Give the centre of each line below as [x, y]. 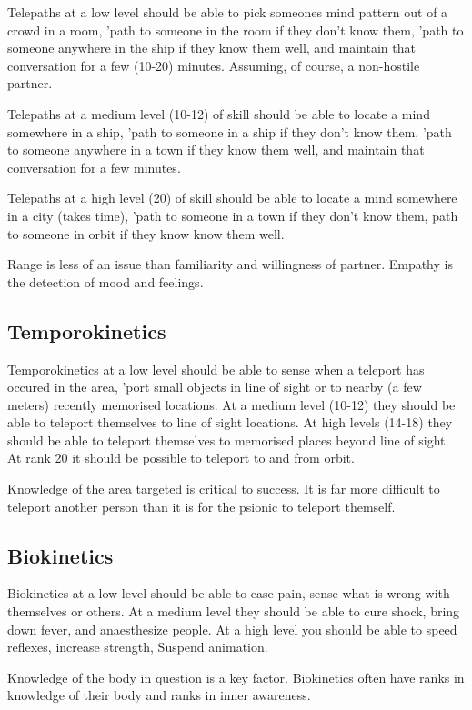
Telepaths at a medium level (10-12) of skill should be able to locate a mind [219, 113]
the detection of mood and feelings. [105, 281]
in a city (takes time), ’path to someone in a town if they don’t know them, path [233, 215]
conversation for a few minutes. [94, 167]
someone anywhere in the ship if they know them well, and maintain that [211, 48]
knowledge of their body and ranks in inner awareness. [159, 695]
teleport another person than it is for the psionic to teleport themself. [201, 506]
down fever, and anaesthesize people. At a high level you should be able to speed [232, 629]
